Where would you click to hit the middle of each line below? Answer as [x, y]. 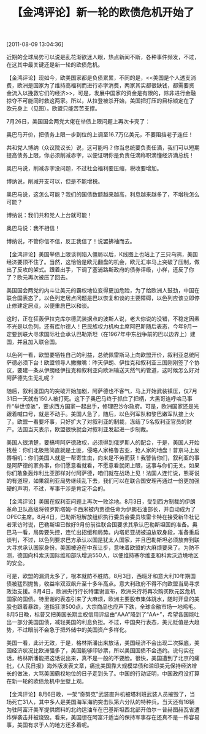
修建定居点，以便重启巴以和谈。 [52, 306]
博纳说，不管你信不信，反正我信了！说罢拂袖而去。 [71, 241]
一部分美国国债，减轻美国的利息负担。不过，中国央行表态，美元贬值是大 [103, 622]
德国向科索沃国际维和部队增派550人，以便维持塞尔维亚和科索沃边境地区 [108, 555]
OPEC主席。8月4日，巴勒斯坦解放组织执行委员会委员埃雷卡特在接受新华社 [100, 517]
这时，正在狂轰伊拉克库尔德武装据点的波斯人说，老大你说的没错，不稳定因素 [103, 319]
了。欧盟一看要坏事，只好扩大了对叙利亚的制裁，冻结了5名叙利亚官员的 [97, 422]
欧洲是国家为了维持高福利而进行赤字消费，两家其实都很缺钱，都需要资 [105, 85]
